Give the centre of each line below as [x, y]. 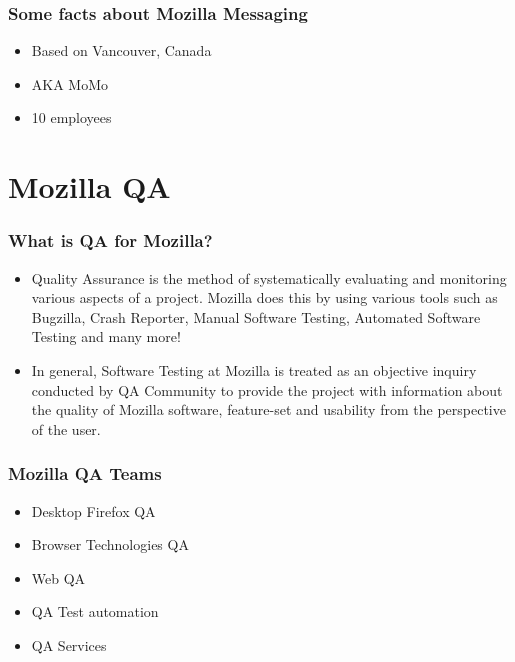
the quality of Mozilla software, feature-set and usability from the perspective [268, 409]
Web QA [58, 577]
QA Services [69, 644]
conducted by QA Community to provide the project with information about [267, 389]
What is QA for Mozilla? [110, 240]
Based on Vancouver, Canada [121, 50]
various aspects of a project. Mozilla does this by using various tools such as [264, 297]
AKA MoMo [70, 83]
